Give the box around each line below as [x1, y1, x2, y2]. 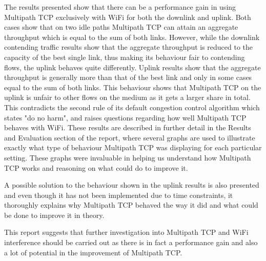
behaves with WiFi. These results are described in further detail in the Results [4, 122, 251, 133]
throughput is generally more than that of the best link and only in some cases [4, 72, 252, 83]
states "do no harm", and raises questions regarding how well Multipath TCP [4, 112, 247, 123]
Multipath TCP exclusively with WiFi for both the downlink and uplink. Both [4, 11, 251, 22]
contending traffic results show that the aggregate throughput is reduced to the [4, 42, 253, 52]
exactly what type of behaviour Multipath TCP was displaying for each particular [4, 142, 262, 153]
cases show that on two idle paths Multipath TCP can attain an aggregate [4, 22, 238, 32]
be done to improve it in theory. [4, 209, 105, 220]
